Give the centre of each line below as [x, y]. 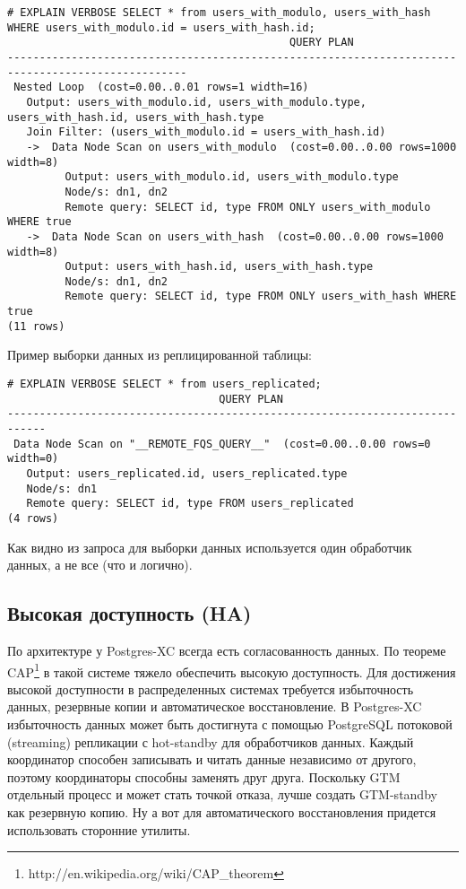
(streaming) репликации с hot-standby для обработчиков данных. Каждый [211, 741]
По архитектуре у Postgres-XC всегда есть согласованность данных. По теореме [227, 650]
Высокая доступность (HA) [129, 613]
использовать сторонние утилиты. [99, 829]
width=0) [33, 459]
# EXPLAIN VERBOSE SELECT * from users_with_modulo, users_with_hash [219, 13]
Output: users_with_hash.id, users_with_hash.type [219, 267]
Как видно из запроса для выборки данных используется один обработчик [210, 547]
